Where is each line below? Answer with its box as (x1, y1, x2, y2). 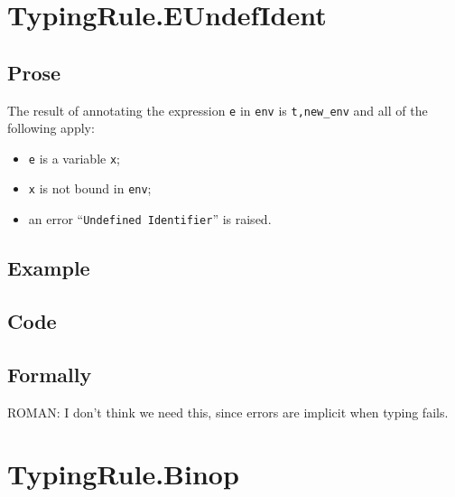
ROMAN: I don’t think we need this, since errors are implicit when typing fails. (7, 402, 449, 421)
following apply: (7, 118, 95, 137)
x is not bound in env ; (28, 179, 152, 198)
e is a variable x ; (28, 148, 120, 167)
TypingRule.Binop (7, 455, 239, 492)
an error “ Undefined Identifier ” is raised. (28, 210, 272, 229)
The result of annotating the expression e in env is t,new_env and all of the (7, 100, 428, 119)
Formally (7, 360, 92, 388)
